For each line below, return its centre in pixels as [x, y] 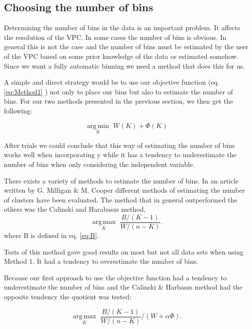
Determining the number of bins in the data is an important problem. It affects [122, 27]
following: [18, 110]
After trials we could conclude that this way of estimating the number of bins [119, 145]
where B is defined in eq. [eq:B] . [51, 235]
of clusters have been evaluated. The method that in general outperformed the [121, 199]
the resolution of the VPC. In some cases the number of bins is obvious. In [115, 37]
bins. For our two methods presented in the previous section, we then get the [119, 101]
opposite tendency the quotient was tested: [68, 296]
